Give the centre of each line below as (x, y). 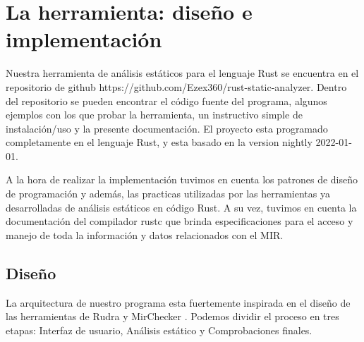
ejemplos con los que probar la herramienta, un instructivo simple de (154, 115)
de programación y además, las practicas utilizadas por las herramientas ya (168, 194)
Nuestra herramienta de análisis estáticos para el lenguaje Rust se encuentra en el (182, 73)
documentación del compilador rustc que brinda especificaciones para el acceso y (180, 221)
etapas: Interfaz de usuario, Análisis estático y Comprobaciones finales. (159, 330)
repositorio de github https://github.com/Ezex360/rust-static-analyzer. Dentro (176, 86)
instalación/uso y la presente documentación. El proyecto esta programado (167, 128)
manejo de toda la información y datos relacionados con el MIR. (145, 234)
